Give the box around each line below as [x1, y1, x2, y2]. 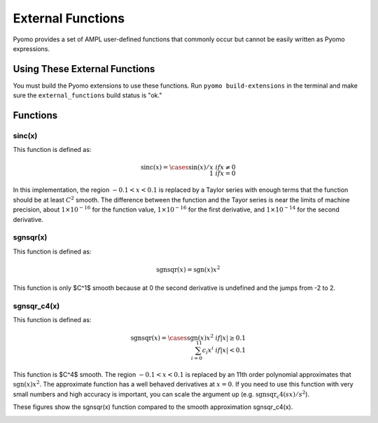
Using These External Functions [13, 63, 155, 75]
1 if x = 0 [209, 169, 236, 177]
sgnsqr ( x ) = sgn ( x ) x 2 [156, 265, 220, 273]
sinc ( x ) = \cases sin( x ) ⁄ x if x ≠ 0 [140, 163, 236, 171]
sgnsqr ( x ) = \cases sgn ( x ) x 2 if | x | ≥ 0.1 [130, 333, 246, 342]
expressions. [13, 44, 50, 53]
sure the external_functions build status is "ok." [13, 91, 162, 99]
